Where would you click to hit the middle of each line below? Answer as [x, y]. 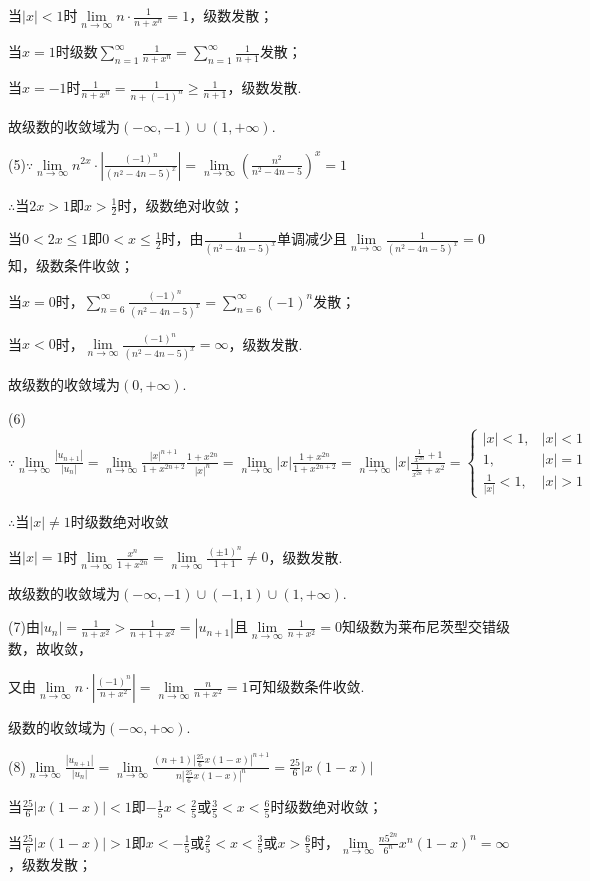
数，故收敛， [50, 648]
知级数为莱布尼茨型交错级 [425, 626]
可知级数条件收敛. [306, 686]
